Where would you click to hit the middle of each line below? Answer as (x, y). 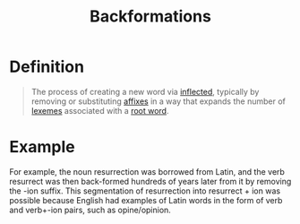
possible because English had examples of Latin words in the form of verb (146, 200)
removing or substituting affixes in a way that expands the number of (159, 101)
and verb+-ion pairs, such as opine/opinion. (90, 210)
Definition (47, 67)
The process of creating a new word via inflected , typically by (145, 91)
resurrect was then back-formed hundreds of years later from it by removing (150, 181)
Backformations (150, 17)
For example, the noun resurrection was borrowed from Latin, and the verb (147, 171)
